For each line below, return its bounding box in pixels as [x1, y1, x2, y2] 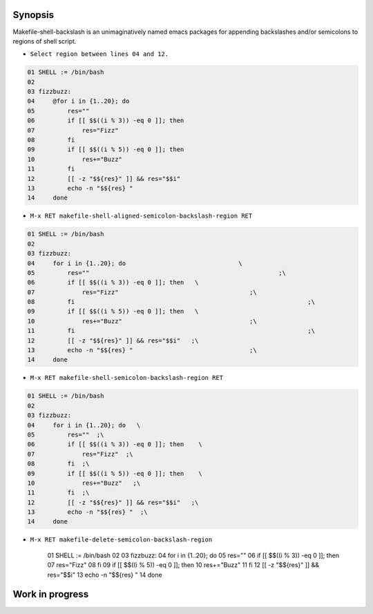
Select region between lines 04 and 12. [30, 50, 169, 58]
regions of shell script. [12, 37, 77, 45]
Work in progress [12, 588, 89, 600]
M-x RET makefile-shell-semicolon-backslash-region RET [30, 374, 224, 382]
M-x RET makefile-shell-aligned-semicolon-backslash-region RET [30, 212, 253, 220]
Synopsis [12, 9, 55, 21]
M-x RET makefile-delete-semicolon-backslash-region [30, 536, 213, 544]
